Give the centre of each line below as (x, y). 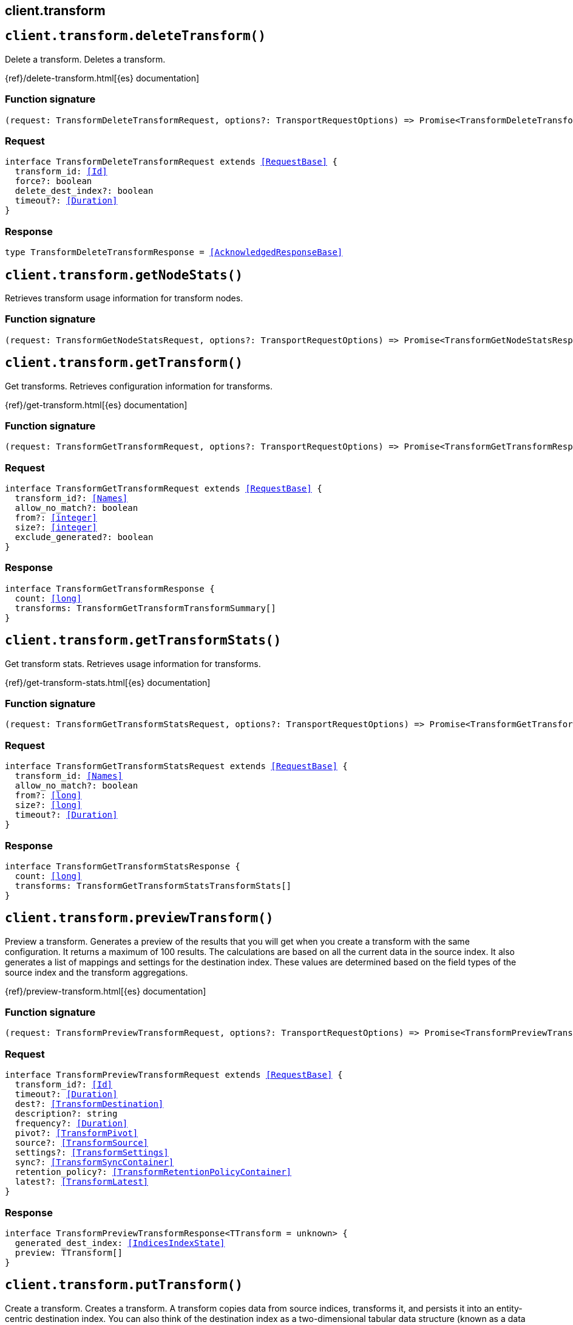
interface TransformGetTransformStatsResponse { (123, 866)
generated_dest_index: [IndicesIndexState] (120, 1243)
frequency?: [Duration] (71, 1124)
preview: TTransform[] (69, 1252)
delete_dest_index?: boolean (84, 191)
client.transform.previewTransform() (139, 918)
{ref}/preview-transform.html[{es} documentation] (106, 991)
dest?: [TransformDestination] (89, 1104)
